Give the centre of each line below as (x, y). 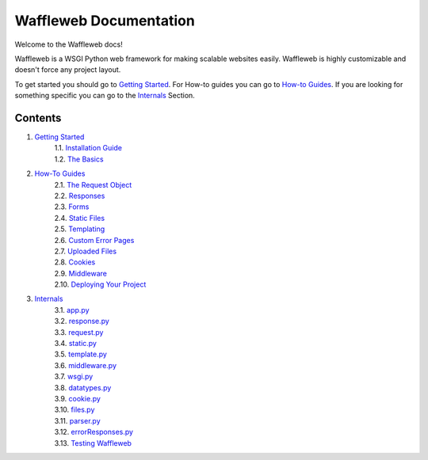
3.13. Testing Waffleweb (93, 443)
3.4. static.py (75, 344)
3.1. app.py (72, 310)
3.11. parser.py (77, 420)
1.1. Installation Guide (88, 148)
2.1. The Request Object (93, 184)
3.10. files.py (75, 410)
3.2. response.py (82, 321)
